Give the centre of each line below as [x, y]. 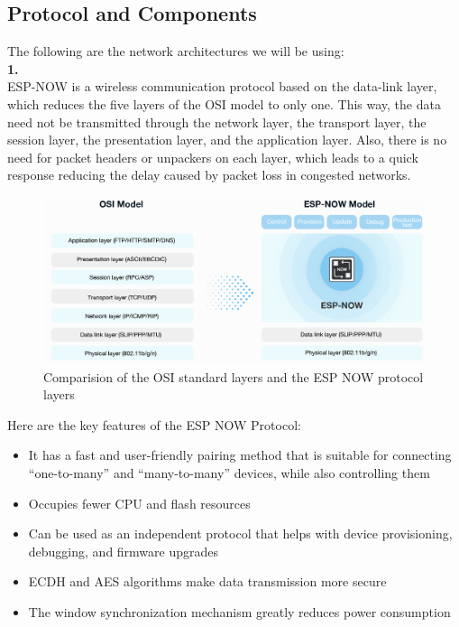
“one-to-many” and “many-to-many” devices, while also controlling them [229, 473]
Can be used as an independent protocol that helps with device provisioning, [240, 533]
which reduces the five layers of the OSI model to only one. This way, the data [224, 103]
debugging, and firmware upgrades [124, 551]
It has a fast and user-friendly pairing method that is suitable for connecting [240, 455]
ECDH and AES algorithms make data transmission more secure [207, 581]
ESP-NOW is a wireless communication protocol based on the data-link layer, [222, 86]
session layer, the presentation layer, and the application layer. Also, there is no [227, 140]
